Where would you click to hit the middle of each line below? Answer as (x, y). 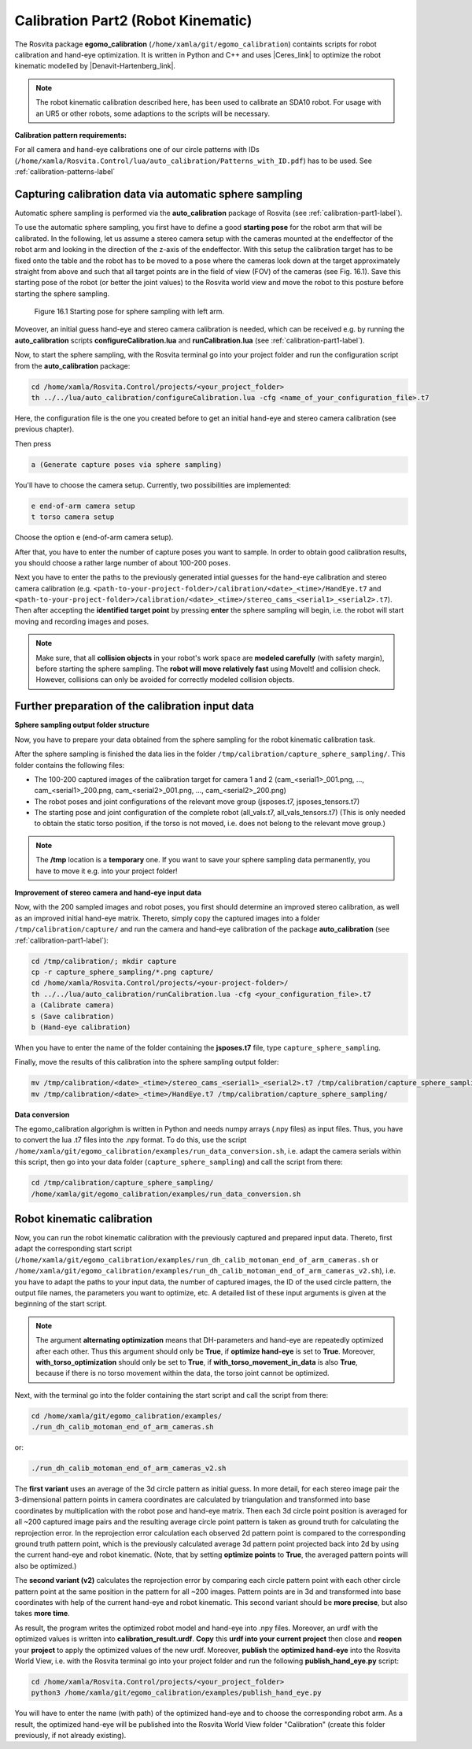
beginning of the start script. (61, 1304)
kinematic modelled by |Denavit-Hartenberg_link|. (95, 66)
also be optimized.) (46, 1566)
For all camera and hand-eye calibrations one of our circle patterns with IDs (137, 150)
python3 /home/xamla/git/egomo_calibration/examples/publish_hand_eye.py (176, 1693)
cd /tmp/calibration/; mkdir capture (104, 961)
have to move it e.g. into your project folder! (107, 871)
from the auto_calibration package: (72, 365)
